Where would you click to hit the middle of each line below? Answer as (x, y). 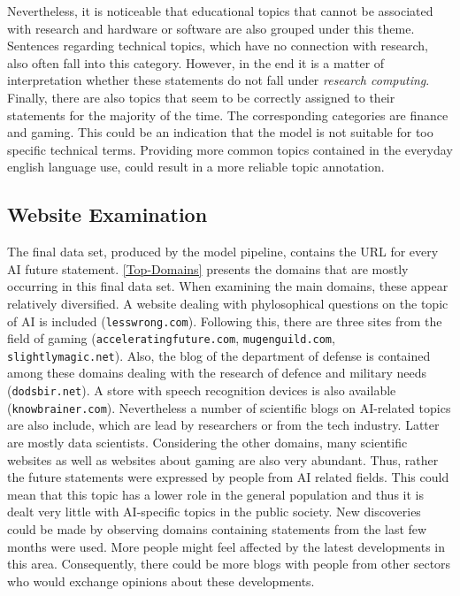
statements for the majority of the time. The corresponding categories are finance (228, 115)
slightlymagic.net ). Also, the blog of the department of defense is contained (219, 355)
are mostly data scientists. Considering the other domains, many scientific (207, 442)
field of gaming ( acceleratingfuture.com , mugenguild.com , (171, 338)
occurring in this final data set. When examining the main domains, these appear (228, 286)
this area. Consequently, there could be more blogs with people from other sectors (229, 564)
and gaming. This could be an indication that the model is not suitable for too (220, 132)
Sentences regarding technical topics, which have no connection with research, (218, 46)
